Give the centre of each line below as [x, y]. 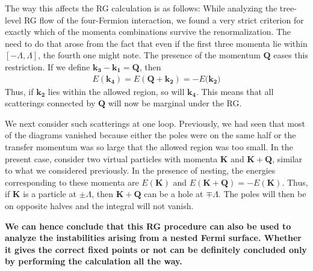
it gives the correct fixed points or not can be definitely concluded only [156, 249]
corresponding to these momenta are [72, 182]
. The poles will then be [262, 194]
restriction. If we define [48, 66]
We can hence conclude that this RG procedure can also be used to [148, 226]
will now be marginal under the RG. [175, 103]
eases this [291, 55]
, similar [287, 158]
